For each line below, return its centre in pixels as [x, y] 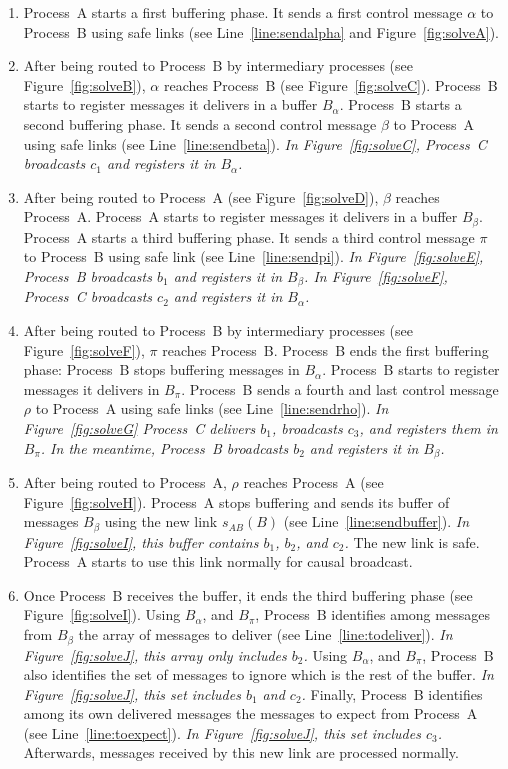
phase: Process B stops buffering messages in [161, 369]
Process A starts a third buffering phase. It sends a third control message [249, 236]
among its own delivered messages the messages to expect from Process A [250, 713]
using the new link [161, 521]
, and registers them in [428, 428]
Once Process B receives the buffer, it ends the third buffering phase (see [248, 594]
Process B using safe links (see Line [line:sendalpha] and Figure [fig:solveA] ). [261, 31]
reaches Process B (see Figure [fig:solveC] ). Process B [330, 84]
